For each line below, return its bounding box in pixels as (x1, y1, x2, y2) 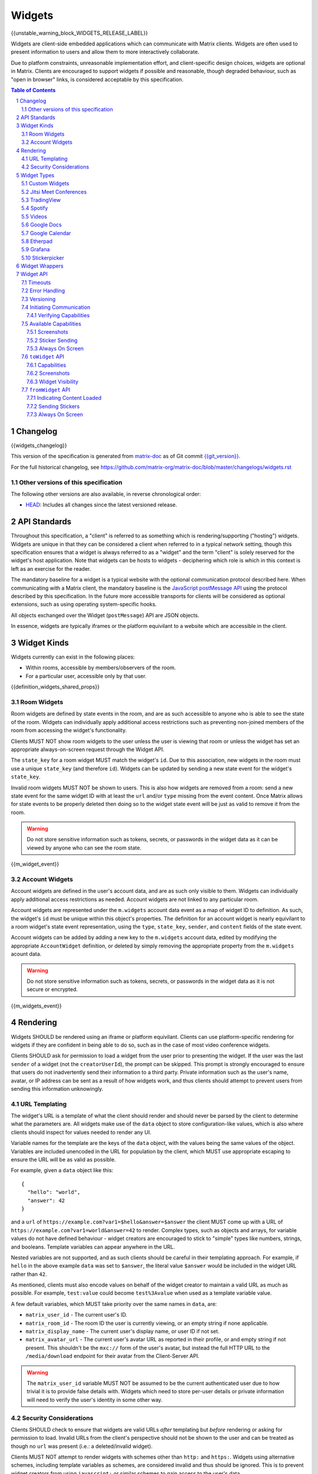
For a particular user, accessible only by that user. (25, 672, 147, 679)
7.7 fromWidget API (21, 386, 71, 393)
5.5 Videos (21, 213, 47, 220)
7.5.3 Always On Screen (26, 345, 84, 352)
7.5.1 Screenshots (26, 328, 68, 335)
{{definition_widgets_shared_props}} (11, 683, 100, 690)
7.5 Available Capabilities (21, 320, 82, 327)
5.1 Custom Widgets (21, 180, 69, 187)
